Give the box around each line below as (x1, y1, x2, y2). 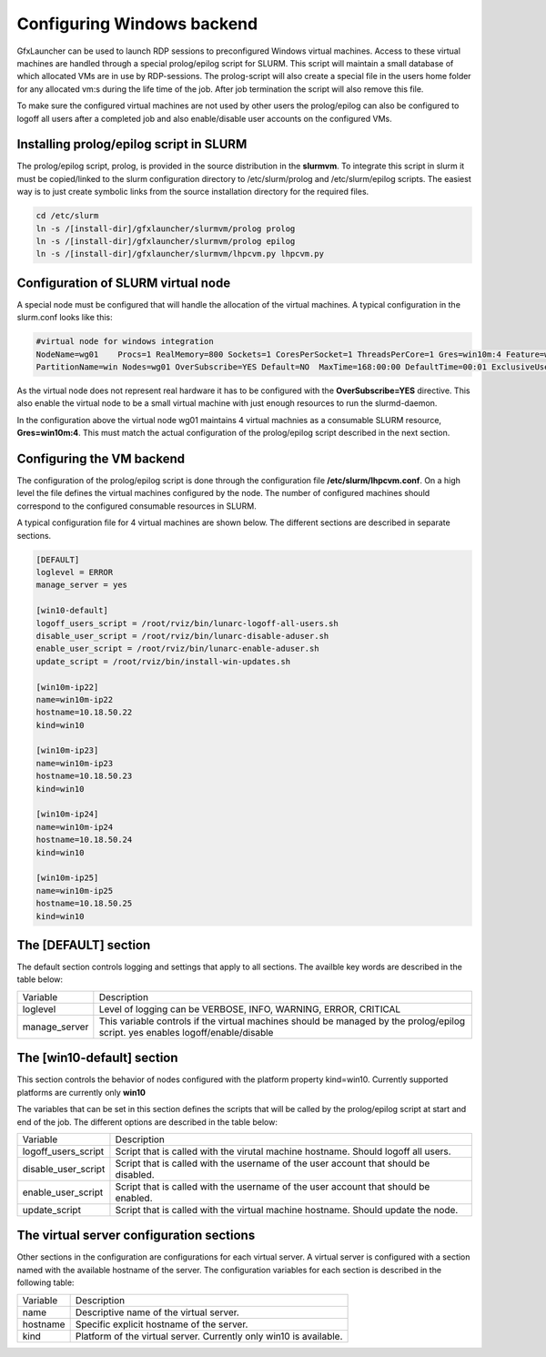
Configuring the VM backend (16, 451, 186, 466)
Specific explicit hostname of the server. (75, 1318, 248, 1331)
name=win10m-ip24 (35, 822, 114, 832)
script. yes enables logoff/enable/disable (98, 1026, 274, 1038)
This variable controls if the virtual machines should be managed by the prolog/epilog (98, 1015, 466, 1028)
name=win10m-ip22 (35, 694, 114, 704)
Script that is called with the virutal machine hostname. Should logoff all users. (115, 1145, 451, 1158)
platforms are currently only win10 (16, 1087, 146, 1098)
